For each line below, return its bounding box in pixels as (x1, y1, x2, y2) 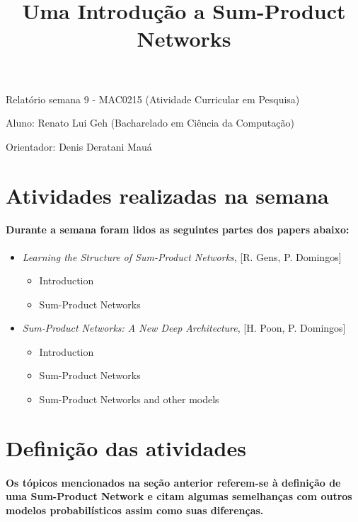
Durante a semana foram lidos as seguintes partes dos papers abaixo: (6, 222, 350, 237)
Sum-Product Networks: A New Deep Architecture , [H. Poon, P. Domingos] (22, 320, 346, 335)
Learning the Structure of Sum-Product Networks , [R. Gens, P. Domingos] (22, 249, 342, 264)
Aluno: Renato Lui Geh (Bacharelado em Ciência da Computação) (6, 115, 294, 130)
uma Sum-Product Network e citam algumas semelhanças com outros (6, 489, 352, 504)
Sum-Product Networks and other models (39, 392, 219, 407)
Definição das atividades (6, 433, 246, 462)
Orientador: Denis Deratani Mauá (6, 139, 152, 153)
